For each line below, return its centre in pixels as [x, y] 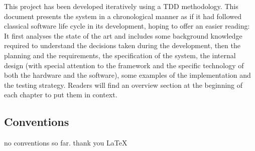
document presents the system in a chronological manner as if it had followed [123, 16]
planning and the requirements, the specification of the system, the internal [120, 55]
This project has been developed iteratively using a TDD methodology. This [121, 6]
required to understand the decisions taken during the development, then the [122, 45]
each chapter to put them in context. [61, 95]
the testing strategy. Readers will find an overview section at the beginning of [123, 85]
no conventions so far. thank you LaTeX [66, 143]
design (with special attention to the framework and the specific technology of [124, 65]
